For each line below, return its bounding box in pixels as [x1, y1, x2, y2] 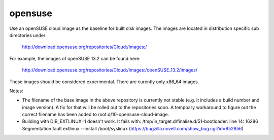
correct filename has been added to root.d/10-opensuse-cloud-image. [22, 112, 169, 118]
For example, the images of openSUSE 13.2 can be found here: [9, 55, 141, 61]
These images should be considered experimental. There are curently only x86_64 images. [9, 79, 199, 85]
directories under [9, 32, 46, 38]
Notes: [9, 88, 23, 94]
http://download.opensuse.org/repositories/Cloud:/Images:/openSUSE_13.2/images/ [22, 67, 198, 73]
